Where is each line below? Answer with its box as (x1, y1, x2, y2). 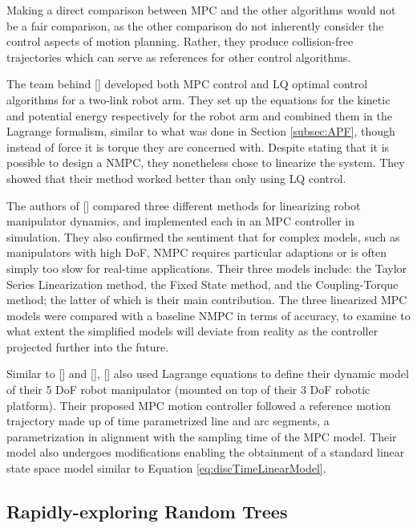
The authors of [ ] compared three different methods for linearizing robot (6, 197, 361, 213)
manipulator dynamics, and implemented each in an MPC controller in (6, 213, 355, 229)
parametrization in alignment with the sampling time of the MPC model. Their (6, 428, 397, 445)
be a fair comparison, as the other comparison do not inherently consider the (6, 17, 384, 34)
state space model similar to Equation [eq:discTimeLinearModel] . (6, 460, 326, 477)
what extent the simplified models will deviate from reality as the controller (6, 323, 379, 339)
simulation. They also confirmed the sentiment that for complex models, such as (6, 228, 400, 245)
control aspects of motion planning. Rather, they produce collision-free (6, 33, 354, 50)
